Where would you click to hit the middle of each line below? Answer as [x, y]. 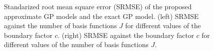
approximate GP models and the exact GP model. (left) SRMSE [101, 16]
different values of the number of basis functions [76, 44]
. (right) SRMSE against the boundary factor [126, 35]
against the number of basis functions [61, 25]
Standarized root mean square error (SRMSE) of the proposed [98, 6]
